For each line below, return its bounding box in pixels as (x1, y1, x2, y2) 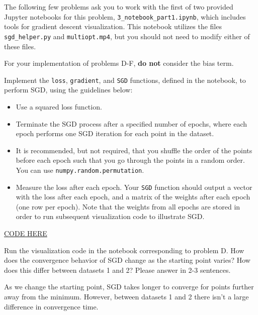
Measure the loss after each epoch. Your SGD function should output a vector (16, 181, 252, 192)
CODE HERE (4, 228, 47, 238)
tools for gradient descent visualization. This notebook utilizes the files (4, 21, 222, 32)
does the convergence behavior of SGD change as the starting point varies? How (4, 255, 250, 265)
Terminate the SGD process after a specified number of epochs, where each (16, 118, 247, 129)
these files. (4, 41, 36, 51)
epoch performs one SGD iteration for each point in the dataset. (16, 128, 214, 139)
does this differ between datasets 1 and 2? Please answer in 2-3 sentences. (4, 264, 231, 275)
